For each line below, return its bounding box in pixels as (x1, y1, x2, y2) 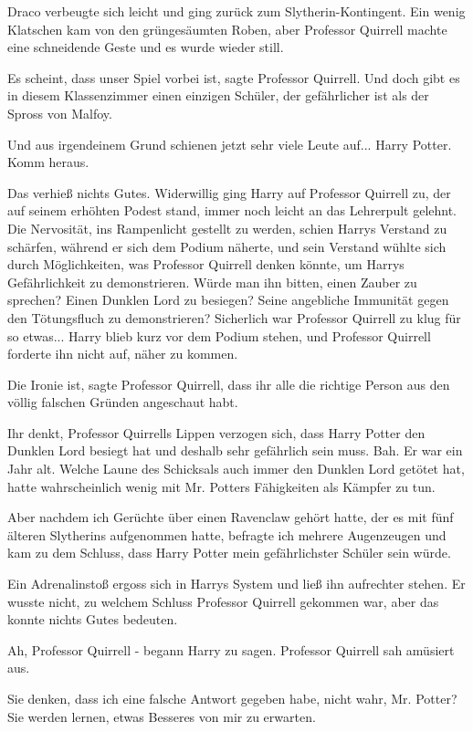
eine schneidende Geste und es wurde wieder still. (7, 37, 284, 57)
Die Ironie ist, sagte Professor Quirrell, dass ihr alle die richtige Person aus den (7, 374, 450, 393)
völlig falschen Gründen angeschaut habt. (7, 392, 238, 412)
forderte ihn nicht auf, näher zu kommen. (7, 344, 238, 363)
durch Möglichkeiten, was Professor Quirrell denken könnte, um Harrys (7, 255, 405, 274)
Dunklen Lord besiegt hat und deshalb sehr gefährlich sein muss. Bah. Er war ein (7, 441, 463, 460)
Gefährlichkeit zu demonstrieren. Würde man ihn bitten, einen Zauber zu (7, 272, 417, 291)
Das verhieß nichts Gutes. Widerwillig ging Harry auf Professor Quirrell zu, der (7, 183, 451, 202)
